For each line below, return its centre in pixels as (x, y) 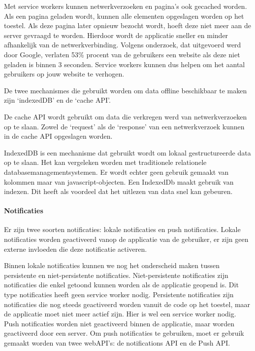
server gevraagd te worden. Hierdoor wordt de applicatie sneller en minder (116, 35)
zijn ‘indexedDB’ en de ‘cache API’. (57, 100)
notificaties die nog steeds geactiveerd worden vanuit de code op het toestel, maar (127, 304)
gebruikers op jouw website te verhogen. (64, 74)
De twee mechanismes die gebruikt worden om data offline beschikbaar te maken (126, 90)
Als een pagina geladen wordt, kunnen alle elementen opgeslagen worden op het (124, 16)
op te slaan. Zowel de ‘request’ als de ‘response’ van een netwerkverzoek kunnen (124, 126)
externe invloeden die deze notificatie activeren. (76, 249)
